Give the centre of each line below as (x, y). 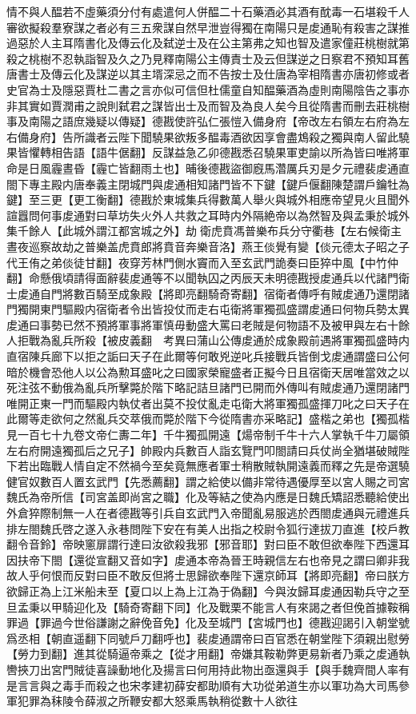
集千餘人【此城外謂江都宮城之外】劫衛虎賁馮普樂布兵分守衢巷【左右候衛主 (204, 231)
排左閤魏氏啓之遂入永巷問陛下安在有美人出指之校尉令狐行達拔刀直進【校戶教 (208, 528)
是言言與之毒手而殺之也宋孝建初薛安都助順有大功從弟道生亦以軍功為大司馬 (202, 685)
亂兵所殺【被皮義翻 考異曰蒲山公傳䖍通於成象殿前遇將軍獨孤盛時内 (230, 340)
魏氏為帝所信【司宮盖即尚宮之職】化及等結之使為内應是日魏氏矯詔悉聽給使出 (208, 497)
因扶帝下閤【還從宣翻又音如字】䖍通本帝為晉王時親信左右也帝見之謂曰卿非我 (208, 559)
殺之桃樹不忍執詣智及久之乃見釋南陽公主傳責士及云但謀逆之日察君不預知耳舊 (208, 58)
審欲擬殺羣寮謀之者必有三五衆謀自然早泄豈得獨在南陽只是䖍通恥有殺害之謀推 (208, 27)
